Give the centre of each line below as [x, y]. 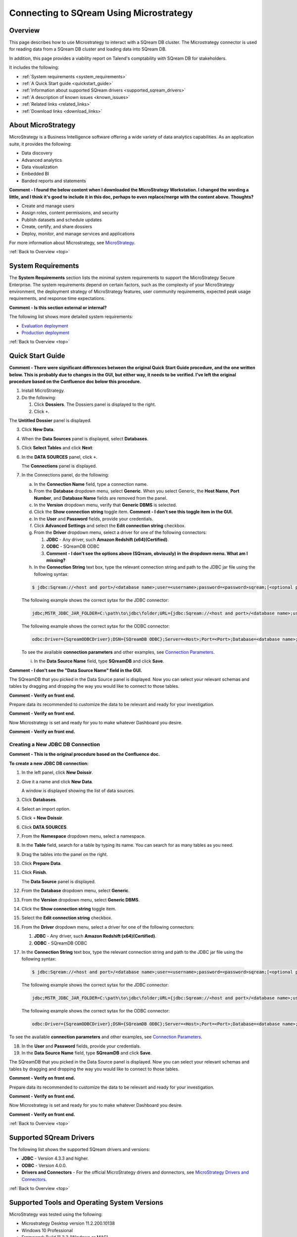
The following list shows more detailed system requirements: [71, 317]
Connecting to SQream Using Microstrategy [101, 13]
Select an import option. [46, 809]
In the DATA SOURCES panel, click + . [59, 457]
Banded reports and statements [54, 181]
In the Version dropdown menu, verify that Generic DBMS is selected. [105, 505]
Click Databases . [39, 800]
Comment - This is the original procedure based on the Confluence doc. [85, 754]
